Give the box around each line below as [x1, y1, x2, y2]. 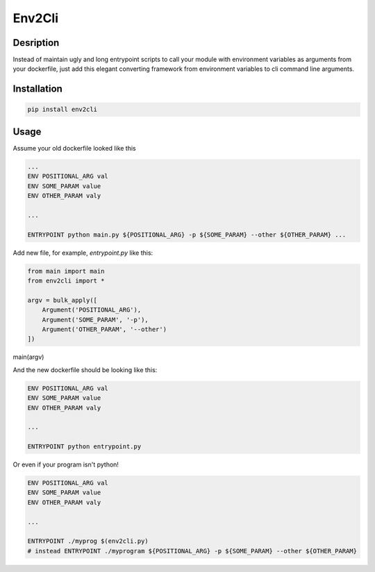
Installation [12, 83, 62, 95]
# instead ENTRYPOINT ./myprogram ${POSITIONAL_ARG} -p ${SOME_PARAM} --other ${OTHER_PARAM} [27, 547, 358, 555]
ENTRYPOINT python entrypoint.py [27, 443, 142, 451]
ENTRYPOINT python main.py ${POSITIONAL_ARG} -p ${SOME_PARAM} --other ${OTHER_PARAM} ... [27, 230, 347, 239]
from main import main [27, 267, 105, 275]
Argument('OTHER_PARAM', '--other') [42, 325, 167, 333]
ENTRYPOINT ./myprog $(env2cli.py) [27, 537, 149, 545]
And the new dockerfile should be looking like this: [12, 365, 158, 374]
